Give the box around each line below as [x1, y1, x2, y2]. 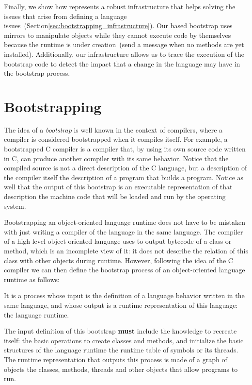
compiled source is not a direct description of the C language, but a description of [4, 163, 247, 173]
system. [4, 201, 26, 211]
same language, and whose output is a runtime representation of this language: [4, 300, 238, 310]
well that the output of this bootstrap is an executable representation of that [4, 182, 233, 192]
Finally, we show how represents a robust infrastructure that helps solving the [4, 1, 236, 11]
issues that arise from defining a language [4, 11, 127, 21]
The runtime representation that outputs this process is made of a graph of [4, 354, 227, 364]
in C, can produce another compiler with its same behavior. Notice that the [4, 153, 229, 163]
